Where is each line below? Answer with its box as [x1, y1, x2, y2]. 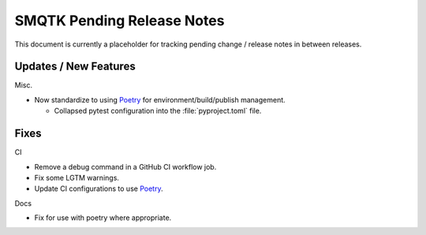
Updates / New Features [14, 60, 136, 73]
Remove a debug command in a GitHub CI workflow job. [34, 162, 217, 171]
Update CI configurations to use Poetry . [34, 184, 163, 193]
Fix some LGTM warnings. [34, 173, 120, 182]
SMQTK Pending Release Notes [14, 12, 225, 29]
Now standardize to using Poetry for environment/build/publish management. [34, 95, 286, 104]
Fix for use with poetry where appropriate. [34, 213, 172, 222]
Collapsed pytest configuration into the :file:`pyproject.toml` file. [54, 106, 262, 116]
